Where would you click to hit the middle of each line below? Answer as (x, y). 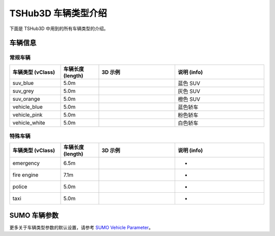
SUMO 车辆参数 (34, 215)
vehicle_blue (28, 107)
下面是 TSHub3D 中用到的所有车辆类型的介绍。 (59, 28)
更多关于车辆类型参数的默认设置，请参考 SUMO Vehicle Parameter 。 (81, 227)
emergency (26, 163)
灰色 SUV (189, 91)
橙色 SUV (189, 99)
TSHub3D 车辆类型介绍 (58, 13)
